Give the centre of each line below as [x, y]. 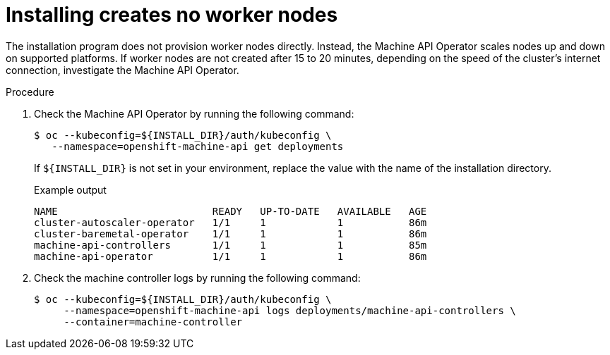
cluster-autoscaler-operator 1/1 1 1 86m [231, 222]
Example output [70, 189]
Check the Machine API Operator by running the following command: [194, 113]
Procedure [30, 92]
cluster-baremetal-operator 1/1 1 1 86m [231, 233]
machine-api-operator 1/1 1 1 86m [231, 256]
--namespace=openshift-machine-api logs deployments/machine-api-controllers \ [290, 310]
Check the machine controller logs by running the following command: [197, 278]
